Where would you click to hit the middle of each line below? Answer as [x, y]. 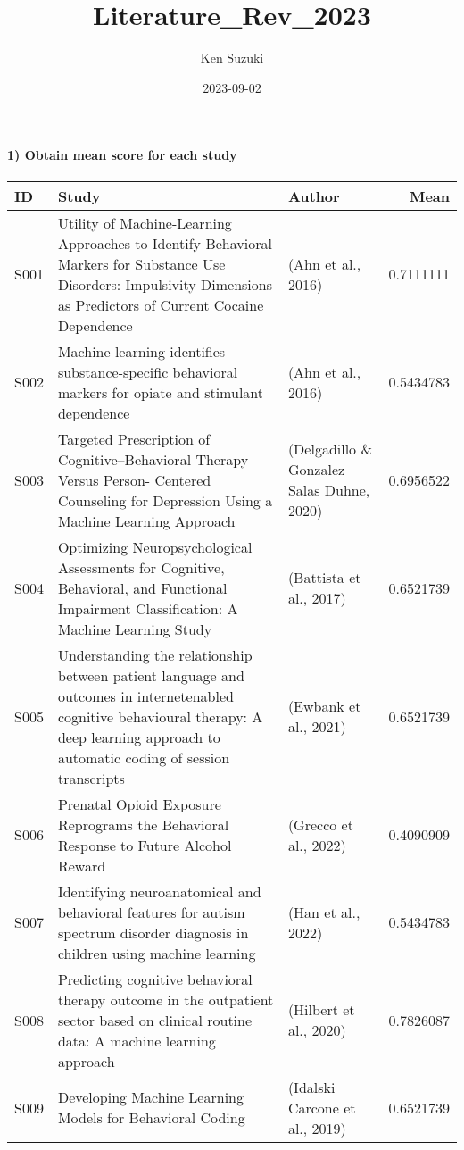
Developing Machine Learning [150, 1097]
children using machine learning [157, 953]
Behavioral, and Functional [142, 587]
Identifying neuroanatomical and [159, 891]
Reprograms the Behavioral [143, 824]
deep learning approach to [139, 737]
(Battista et [324, 578]
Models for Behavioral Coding [151, 1118]
